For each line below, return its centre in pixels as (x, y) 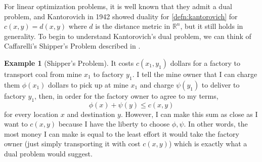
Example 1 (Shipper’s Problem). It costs (69, 63)
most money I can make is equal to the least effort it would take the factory (122, 133)
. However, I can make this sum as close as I (189, 114)
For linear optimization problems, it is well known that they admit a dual (118, 6)
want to (16, 124)
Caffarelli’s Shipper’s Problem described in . (72, 46)
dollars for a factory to (205, 63)
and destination (91, 114)
